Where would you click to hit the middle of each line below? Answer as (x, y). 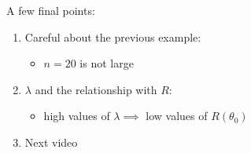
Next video (51, 142)
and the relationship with (96, 89)
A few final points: (51, 10)
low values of (177, 116)
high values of (77, 116)
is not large (107, 63)
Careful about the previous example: (113, 36)
